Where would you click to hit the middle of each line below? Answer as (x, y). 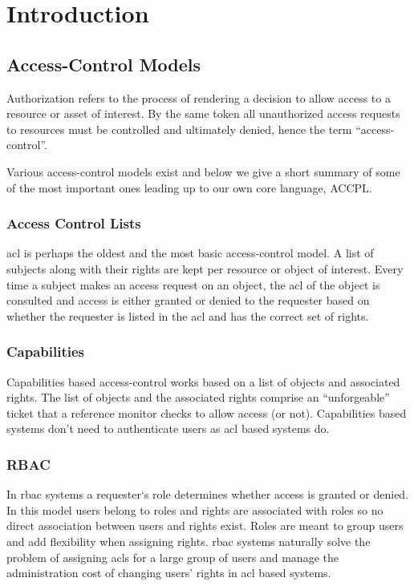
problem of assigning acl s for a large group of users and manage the (172, 557)
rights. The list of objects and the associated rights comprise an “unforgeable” (198, 397)
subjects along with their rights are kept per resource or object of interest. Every (205, 268)
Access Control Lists (74, 223)
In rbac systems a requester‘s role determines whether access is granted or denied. (208, 494)
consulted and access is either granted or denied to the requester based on (188, 300)
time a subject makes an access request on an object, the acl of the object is (193, 284)
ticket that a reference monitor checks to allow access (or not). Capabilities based (207, 412)
